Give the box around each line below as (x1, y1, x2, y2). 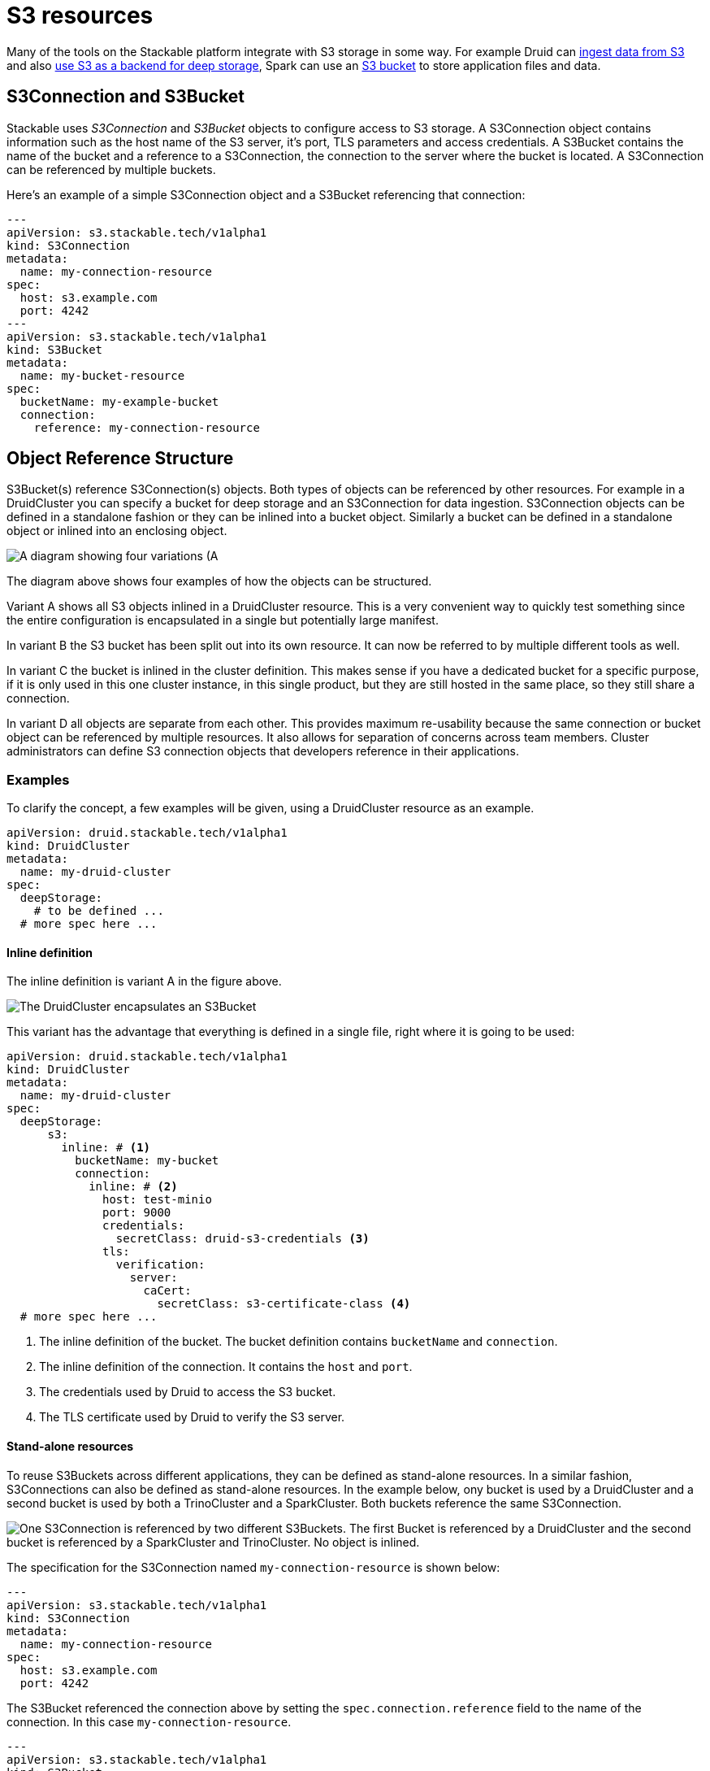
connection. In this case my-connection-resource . (6, 1714, 292, 1729)
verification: (115, 1258, 206, 1272)
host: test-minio (102, 1193, 212, 1207)
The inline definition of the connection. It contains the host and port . (39, 1360, 413, 1374)
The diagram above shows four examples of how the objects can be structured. (6, 574, 432, 589)
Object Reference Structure (6, 448, 234, 469)
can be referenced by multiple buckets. (6, 162, 216, 176)
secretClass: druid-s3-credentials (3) (115, 1232, 370, 1246)
